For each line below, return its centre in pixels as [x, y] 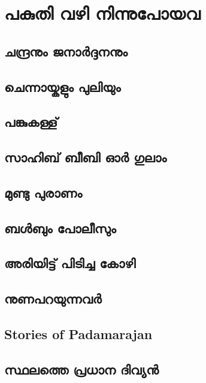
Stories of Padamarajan [78, 334]
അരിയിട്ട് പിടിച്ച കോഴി [70, 263]
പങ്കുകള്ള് [31, 122]
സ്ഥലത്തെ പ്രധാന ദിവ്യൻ [81, 369]
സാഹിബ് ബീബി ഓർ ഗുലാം [86, 157]
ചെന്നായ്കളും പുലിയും [63, 86]
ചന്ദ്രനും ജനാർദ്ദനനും [66, 51]
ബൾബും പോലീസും [60, 228]
